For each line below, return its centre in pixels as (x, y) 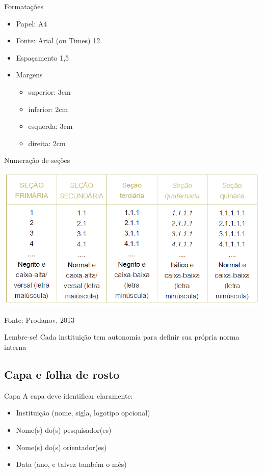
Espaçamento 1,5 (43, 57)
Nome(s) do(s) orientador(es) (61, 447)
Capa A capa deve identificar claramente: (69, 395)
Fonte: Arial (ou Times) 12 (58, 40)
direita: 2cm (47, 143)
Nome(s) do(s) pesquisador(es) (64, 430)
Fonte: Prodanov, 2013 (39, 319)
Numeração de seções (37, 160)
